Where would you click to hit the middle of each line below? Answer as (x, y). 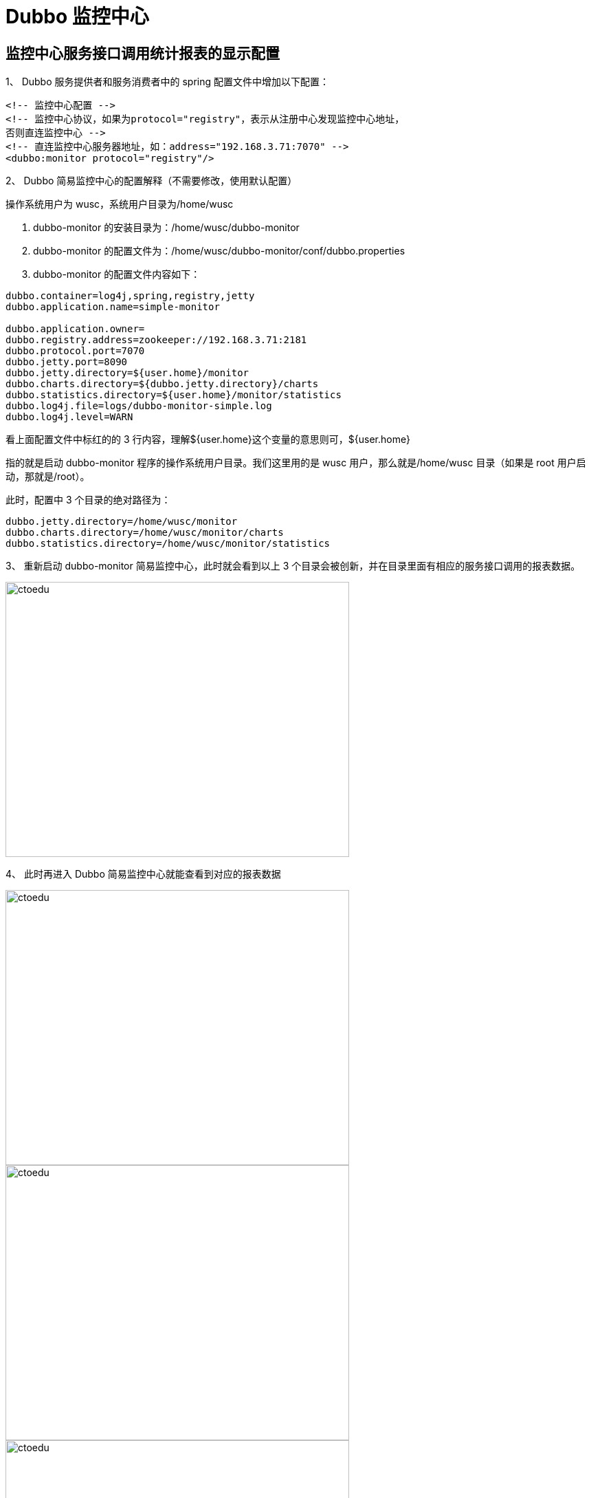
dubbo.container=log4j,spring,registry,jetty (130, 296)
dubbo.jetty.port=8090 (67, 362)
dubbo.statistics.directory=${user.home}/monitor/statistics (174, 395)
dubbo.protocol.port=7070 (75, 351)
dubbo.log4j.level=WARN (69, 417)
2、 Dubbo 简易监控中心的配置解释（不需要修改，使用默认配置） (152, 181)
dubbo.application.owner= (75, 329)
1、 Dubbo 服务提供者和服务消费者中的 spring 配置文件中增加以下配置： (167, 82)
